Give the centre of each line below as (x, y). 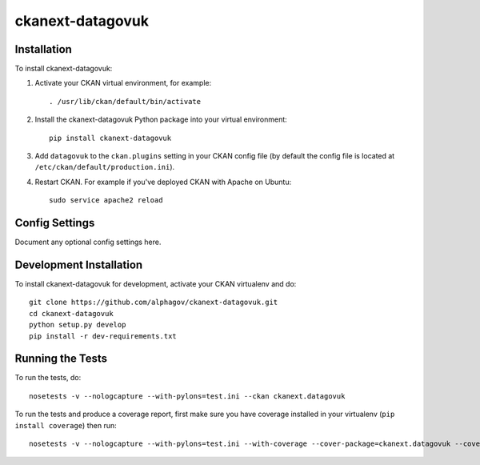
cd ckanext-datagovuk (71, 313)
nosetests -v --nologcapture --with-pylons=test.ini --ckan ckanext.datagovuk (187, 396)
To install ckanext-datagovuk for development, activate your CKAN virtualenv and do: (156, 284)
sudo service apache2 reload (106, 200)
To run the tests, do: (48, 378)
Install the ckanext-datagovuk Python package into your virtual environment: (161, 119)
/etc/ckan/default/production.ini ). (105, 167)
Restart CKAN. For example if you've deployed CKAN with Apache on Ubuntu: (163, 182)
